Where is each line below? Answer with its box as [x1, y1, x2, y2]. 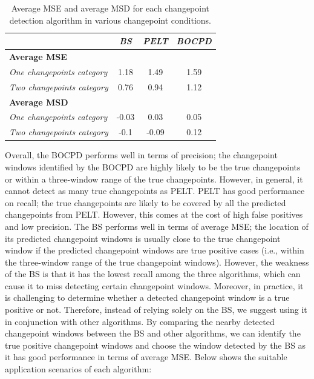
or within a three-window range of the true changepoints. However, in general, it [5, 172, 303, 185]
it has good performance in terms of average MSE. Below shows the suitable [5, 350, 287, 363]
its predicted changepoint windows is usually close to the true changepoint [5, 232, 281, 244]
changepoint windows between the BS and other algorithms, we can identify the [5, 327, 301, 340]
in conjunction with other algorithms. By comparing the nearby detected [5, 315, 275, 327]
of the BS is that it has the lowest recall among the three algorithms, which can [5, 267, 301, 280]
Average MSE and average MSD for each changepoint [11, 2, 210, 14]
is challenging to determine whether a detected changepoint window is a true [5, 291, 290, 304]
